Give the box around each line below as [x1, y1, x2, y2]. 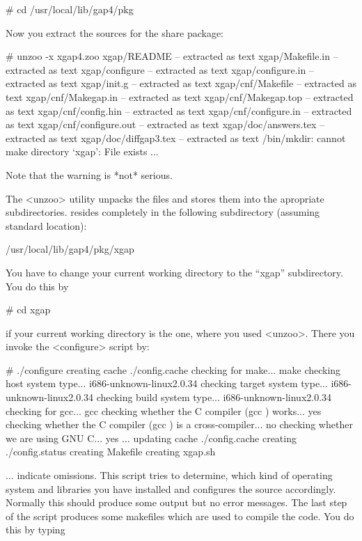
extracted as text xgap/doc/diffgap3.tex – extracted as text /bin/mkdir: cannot [6, 130, 346, 145]
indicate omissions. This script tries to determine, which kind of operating [17, 468, 333, 483]
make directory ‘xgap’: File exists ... [6, 144, 159, 159]
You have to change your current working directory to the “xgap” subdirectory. [6, 265, 343, 279]
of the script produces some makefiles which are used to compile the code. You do [6, 508, 354, 523]
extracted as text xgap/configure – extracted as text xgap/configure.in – [6, 62, 314, 77]
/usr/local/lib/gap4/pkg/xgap [6, 242, 134, 256]
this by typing [6, 522, 65, 537]
